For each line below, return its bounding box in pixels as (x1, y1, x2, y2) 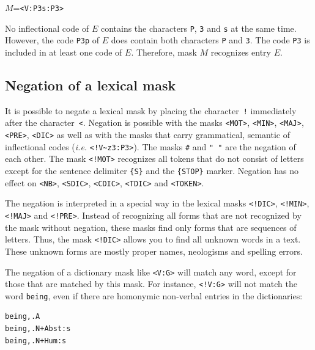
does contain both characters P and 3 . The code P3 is (111, 34, 310, 46)
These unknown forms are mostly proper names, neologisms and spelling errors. (5, 244, 303, 257)
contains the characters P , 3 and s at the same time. (100, 21, 297, 34)
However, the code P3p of (5, 34, 100, 46)
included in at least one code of (5, 45, 122, 58)
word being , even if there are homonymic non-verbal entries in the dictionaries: (5, 289, 303, 302)
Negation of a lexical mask (5, 75, 176, 94)
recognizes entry (210, 45, 271, 58)
